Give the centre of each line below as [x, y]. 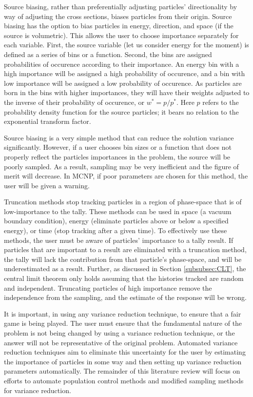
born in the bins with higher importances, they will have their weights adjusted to [127, 92]
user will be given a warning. [47, 185]
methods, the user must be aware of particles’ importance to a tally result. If [119, 240]
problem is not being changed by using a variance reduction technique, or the [119, 333]
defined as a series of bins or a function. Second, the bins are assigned [108, 54]
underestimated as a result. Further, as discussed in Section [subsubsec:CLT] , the [125, 268]
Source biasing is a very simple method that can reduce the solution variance [119, 137]
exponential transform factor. [48, 121]
